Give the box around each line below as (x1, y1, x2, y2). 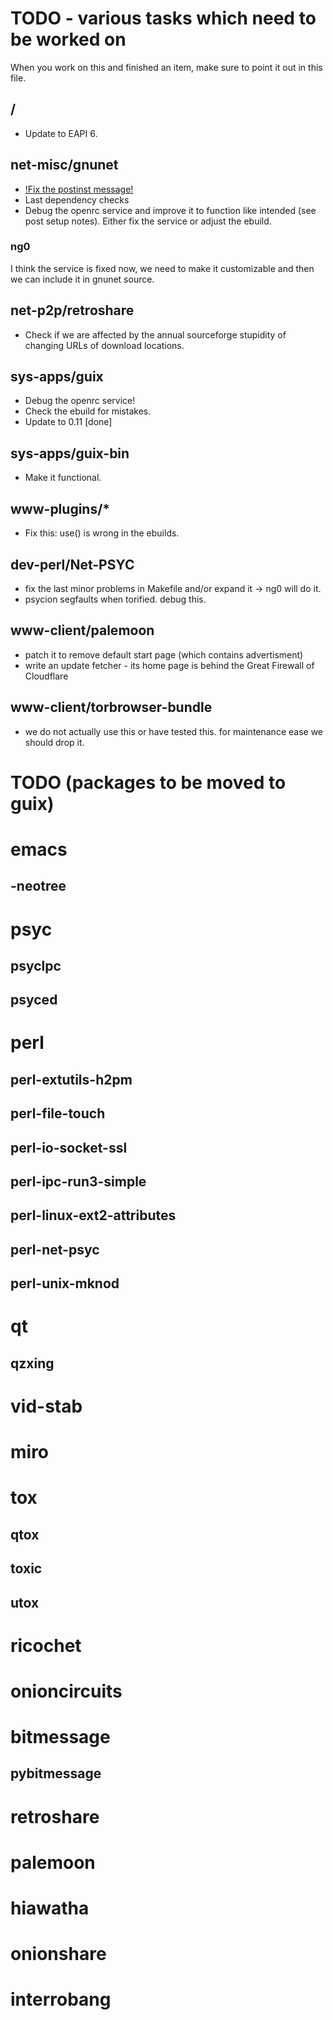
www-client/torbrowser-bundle (10, 699, 213, 716)
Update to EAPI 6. (24, 127, 98, 139)
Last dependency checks (24, 193, 130, 206)
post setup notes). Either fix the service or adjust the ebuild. (24, 215, 272, 227)
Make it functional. (24, 472, 102, 484)
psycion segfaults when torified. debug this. (24, 593, 207, 605)
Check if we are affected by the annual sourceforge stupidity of (24, 328, 287, 341)
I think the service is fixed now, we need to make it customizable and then (10, 262, 315, 274)
